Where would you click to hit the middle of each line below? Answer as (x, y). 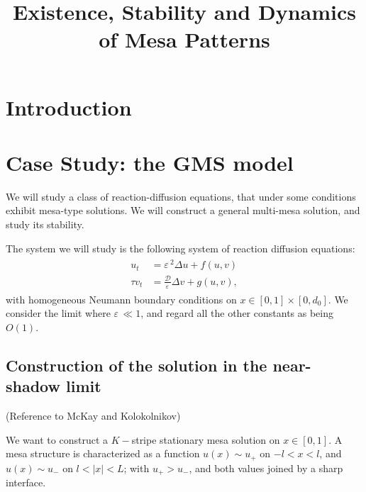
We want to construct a (57, 439)
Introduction (69, 107)
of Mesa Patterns (184, 39)
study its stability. (45, 224)
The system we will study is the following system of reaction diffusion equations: (181, 248)
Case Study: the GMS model (150, 162)
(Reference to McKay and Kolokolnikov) (93, 416)
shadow (33, 386)
